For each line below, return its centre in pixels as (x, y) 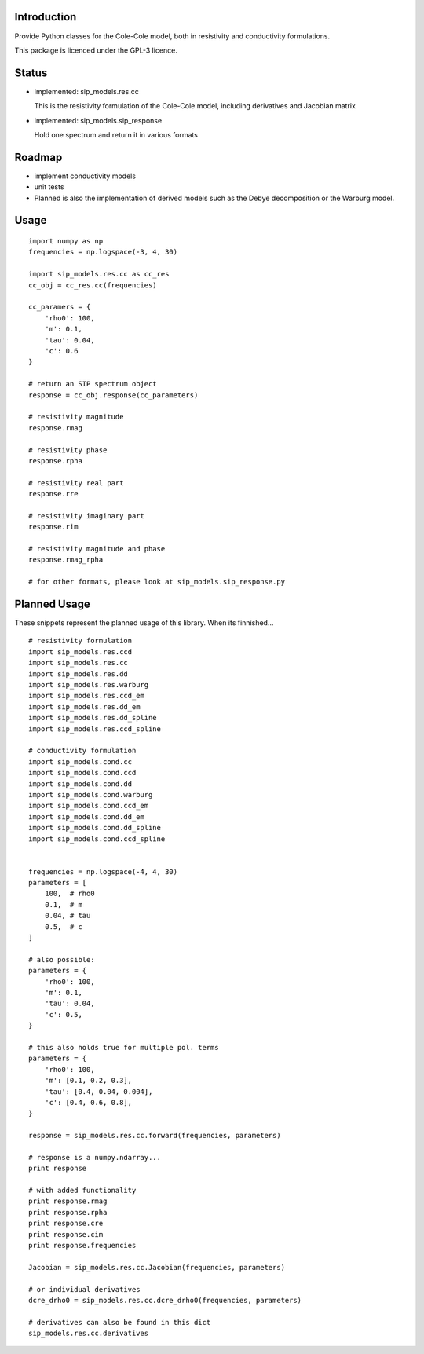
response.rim (53, 527)
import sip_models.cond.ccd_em (89, 806)
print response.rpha (68, 1212)
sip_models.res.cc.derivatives (89, 1334)
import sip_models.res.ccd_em (87, 696)
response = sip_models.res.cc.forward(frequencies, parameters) (155, 1136)
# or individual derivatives (84, 1289)
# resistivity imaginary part (87, 516)
